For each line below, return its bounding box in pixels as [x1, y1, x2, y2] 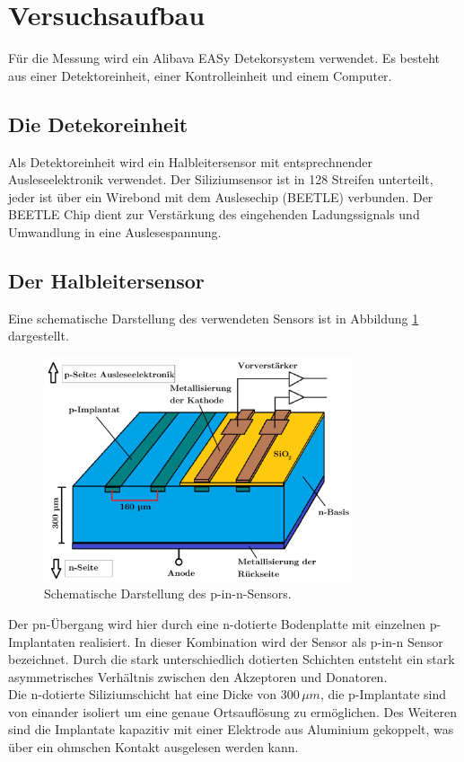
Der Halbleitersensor [8, 266, 205, 294]
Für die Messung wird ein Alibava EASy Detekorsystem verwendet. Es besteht [8, 49, 440, 67]
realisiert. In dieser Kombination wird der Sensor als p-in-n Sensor [79, 632, 443, 651]
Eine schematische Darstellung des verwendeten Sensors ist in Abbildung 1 [8, 308, 419, 327]
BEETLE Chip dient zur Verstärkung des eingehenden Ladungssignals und [8, 205, 420, 224]
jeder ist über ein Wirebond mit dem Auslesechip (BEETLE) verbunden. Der [8, 187, 433, 206]
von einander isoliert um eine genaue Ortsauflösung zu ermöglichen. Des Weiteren [8, 702, 458, 721]
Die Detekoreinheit [8, 110, 188, 137]
